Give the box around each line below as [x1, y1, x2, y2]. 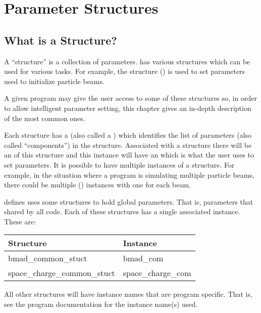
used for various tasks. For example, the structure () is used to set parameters [4, 66, 245, 76]
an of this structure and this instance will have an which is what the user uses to [4, 149, 254, 160]
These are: [4, 216, 36, 226]
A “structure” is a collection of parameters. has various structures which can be [4, 56, 250, 66]
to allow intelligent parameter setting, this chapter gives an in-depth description [4, 102, 251, 113]
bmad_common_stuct [8, 252, 87, 264]
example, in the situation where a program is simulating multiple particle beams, [4, 169, 254, 180]
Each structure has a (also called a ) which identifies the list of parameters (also [4, 130, 252, 140]
